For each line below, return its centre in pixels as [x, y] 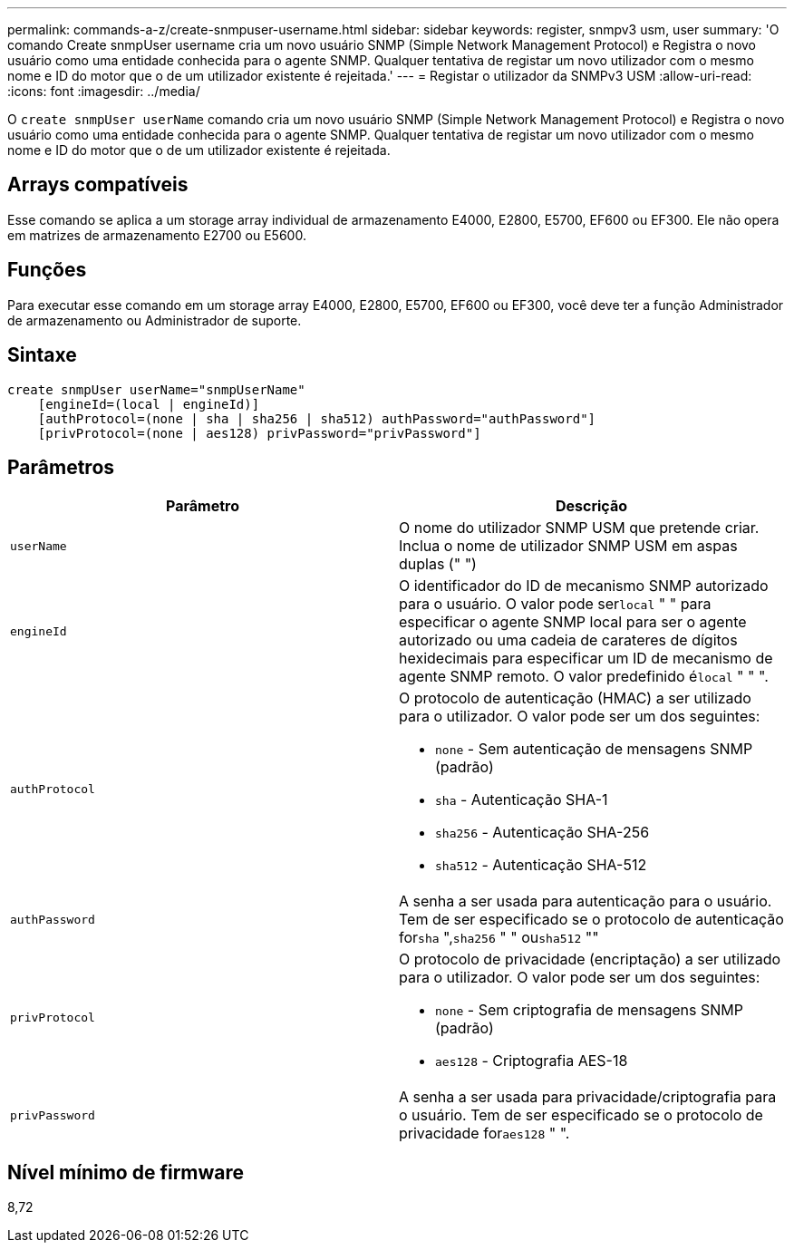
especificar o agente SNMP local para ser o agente [573, 622]
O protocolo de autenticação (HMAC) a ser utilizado [575, 698]
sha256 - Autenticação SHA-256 [542, 833]
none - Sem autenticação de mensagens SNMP [594, 749]
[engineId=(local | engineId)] [149, 404]
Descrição [591, 506]
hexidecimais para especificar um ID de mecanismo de [586, 659]
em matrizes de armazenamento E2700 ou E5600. [157, 235]
